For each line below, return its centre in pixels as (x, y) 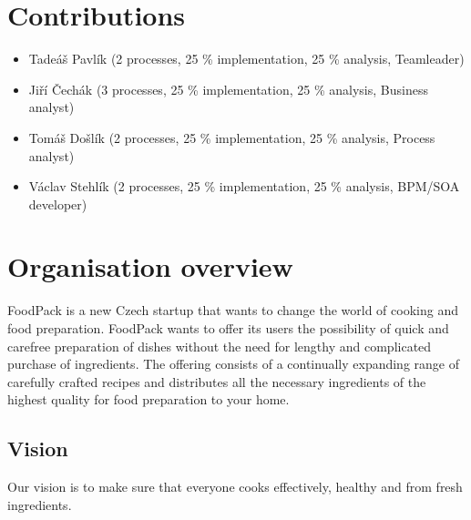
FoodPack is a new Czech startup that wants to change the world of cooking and (233, 310)
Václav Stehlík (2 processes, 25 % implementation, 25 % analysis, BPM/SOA (244, 186)
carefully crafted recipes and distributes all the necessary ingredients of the (217, 381)
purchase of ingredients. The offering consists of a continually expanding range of (234, 364)
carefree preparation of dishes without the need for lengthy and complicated (220, 346)
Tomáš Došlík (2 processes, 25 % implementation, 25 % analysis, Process (232, 137)
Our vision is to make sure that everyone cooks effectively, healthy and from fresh (235, 487)
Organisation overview (150, 266)
